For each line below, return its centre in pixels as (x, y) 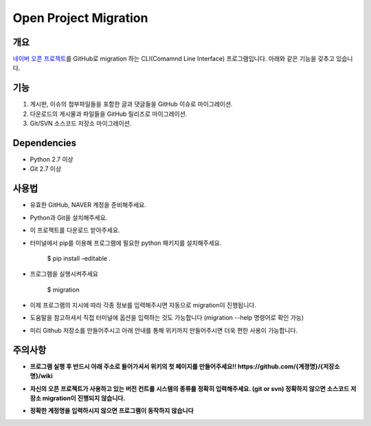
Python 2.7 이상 (52, 159)
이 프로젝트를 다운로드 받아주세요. (75, 230)
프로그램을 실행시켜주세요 (64, 274)
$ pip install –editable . (79, 258)
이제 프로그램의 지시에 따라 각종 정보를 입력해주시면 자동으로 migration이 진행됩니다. (143, 305)
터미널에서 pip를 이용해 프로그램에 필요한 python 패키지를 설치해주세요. (126, 243)
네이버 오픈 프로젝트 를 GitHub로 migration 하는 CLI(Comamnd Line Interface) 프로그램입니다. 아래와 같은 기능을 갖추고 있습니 (183, 59)
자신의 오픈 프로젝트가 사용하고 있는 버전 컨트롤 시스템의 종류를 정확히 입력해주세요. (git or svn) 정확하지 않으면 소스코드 (190, 388)
